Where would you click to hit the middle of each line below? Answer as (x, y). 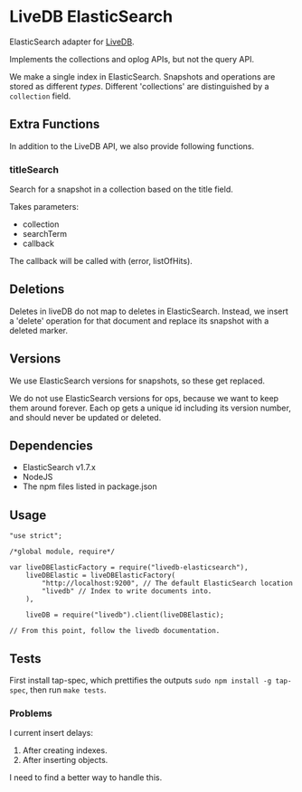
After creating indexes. (65, 750)
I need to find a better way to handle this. (86, 778)
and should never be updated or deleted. (85, 417)
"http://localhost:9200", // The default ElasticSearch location (168, 584)
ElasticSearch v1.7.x (59, 467)
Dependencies (51, 446)
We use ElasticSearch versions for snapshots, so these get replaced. (137, 381)
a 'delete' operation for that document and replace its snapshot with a (139, 321)
